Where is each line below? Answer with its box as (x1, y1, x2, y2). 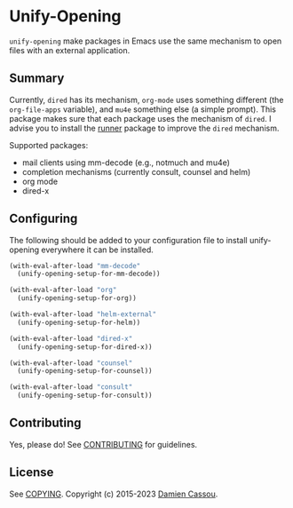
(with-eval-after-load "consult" (9, 383, 133, 392)
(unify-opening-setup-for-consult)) (17, 391, 153, 401)
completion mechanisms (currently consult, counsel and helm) (21, 166, 251, 177)
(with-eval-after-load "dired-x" (9, 334, 133, 343)
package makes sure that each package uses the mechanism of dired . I (9, 113, 272, 123)
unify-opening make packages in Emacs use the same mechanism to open (9, 36, 282, 46)
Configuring (9, 211, 78, 226)
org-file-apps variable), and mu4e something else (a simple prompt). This (9, 104, 277, 115)
